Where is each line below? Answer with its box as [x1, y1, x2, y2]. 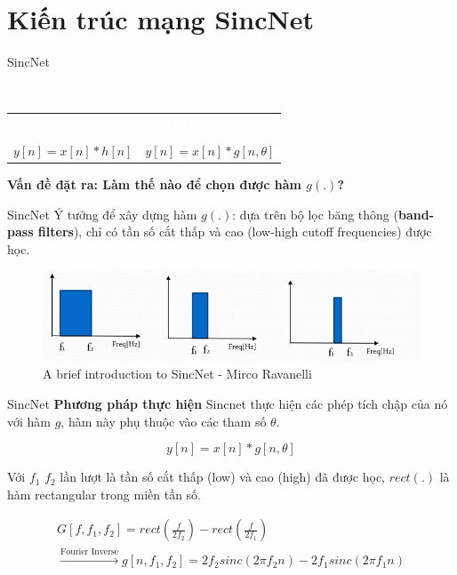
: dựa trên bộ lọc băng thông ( [232, 204, 398, 223]
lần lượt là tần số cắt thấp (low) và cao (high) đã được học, [60, 467, 386, 486]
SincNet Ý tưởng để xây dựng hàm [7, 204, 197, 223]
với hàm [7, 411, 51, 430]
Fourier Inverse [60, 547, 119, 557]
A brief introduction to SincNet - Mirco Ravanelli [43, 364, 312, 383]
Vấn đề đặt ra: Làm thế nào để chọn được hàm [7, 175, 301, 194]
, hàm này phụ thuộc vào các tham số [60, 411, 267, 430]
